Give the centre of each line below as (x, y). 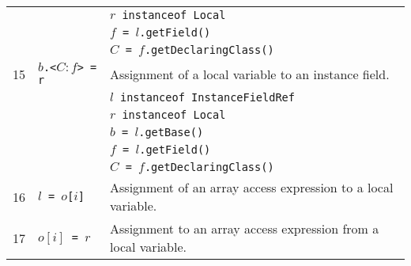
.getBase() (171, 132)
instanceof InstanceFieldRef (207, 97)
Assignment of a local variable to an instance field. (250, 74)
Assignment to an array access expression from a (245, 228)
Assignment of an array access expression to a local (252, 187)
